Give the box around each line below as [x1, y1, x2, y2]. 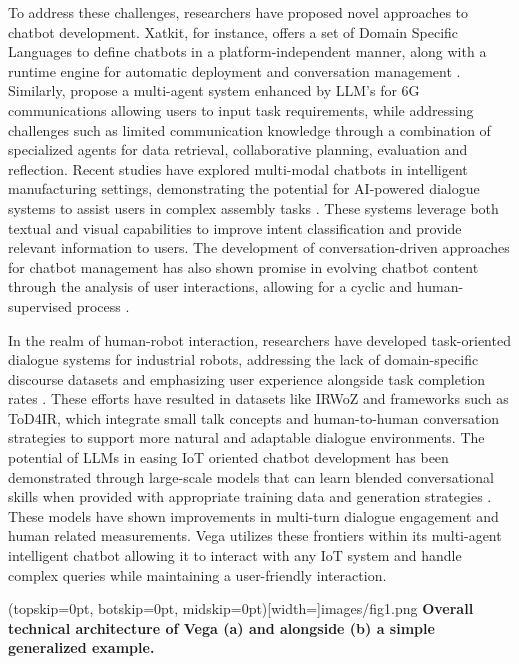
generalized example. [8, 637, 155, 658]
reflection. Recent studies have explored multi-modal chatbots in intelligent [8, 158, 468, 179]
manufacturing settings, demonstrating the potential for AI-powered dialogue [8, 178, 480, 199]
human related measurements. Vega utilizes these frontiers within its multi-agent [8, 525, 502, 546]
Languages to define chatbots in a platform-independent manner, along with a [8, 41, 487, 62]
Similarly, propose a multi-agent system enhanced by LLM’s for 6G [8, 80, 420, 101]
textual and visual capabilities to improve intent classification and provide [8, 217, 462, 238]
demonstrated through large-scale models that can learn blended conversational [8, 466, 494, 487]
